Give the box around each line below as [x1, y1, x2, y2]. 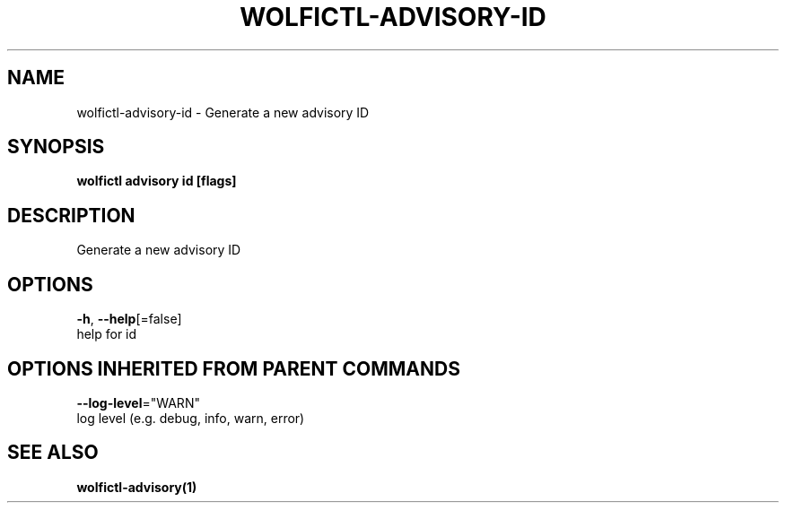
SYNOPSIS [7, 135, 105, 159]
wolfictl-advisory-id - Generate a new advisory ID [76, 104, 370, 120]
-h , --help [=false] [76, 311, 182, 327]
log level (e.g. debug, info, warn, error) [76, 410, 305, 426]
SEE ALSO [7, 441, 99, 464]
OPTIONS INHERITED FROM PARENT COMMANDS [7, 357, 460, 380]
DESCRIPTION [7, 203, 135, 227]
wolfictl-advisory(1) [76, 479, 197, 495]
